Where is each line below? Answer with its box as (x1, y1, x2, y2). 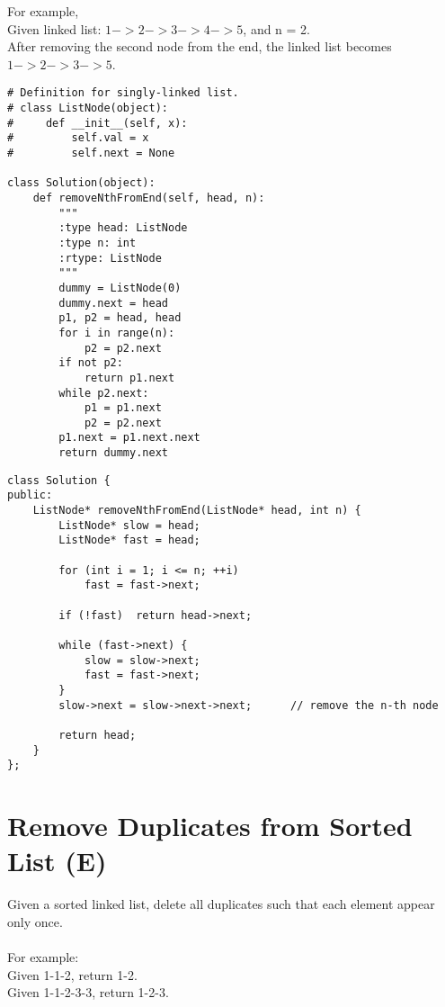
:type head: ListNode (58, 221, 188, 235)
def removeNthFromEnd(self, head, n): (32, 191, 265, 204)
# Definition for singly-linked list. (7, 86, 239, 100)
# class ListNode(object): (7, 102, 168, 115)
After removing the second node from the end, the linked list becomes (7, 37, 392, 56)
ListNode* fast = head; (58, 534, 200, 547)
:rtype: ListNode (58, 251, 162, 265)
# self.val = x (7, 131, 149, 145)
